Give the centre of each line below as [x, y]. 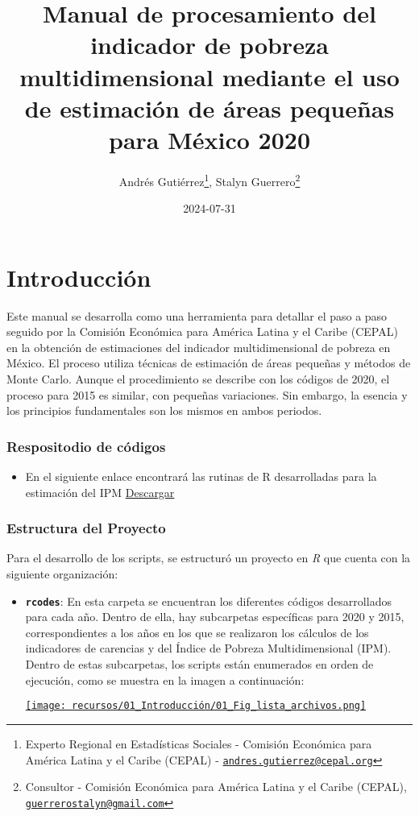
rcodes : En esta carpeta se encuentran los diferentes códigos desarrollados [208, 601]
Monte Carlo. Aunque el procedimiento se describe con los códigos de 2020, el [198, 379]
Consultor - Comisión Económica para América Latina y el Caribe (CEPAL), [216, 787]
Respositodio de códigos [86, 446]
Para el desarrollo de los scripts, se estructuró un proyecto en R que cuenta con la [209, 558]
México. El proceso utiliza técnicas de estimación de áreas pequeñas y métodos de [209, 363]
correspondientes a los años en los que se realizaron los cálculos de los [197, 632]
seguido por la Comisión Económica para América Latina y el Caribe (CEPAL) [202, 331]
